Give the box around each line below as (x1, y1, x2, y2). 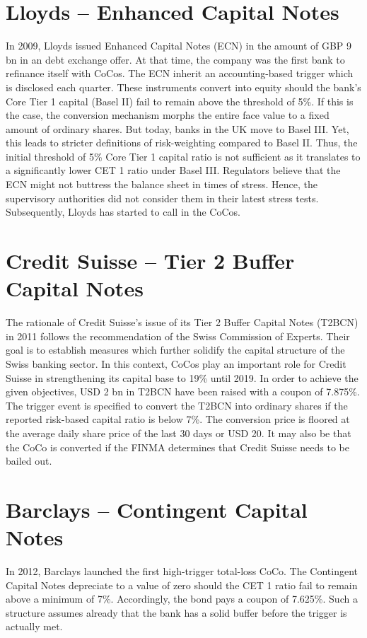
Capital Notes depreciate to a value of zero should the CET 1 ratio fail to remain (6, 577, 358, 592)
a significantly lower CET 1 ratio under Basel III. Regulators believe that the (6, 163, 341, 178)
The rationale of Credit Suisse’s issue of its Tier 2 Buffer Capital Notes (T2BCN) (6, 315, 359, 330)
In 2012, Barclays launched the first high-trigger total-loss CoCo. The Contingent (6, 564, 359, 578)
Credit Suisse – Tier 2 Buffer (6, 246, 295, 275)
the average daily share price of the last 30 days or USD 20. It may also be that (6, 425, 351, 440)
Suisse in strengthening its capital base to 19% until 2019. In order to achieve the (6, 370, 359, 385)
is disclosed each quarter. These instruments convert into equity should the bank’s (6, 79, 361, 94)
